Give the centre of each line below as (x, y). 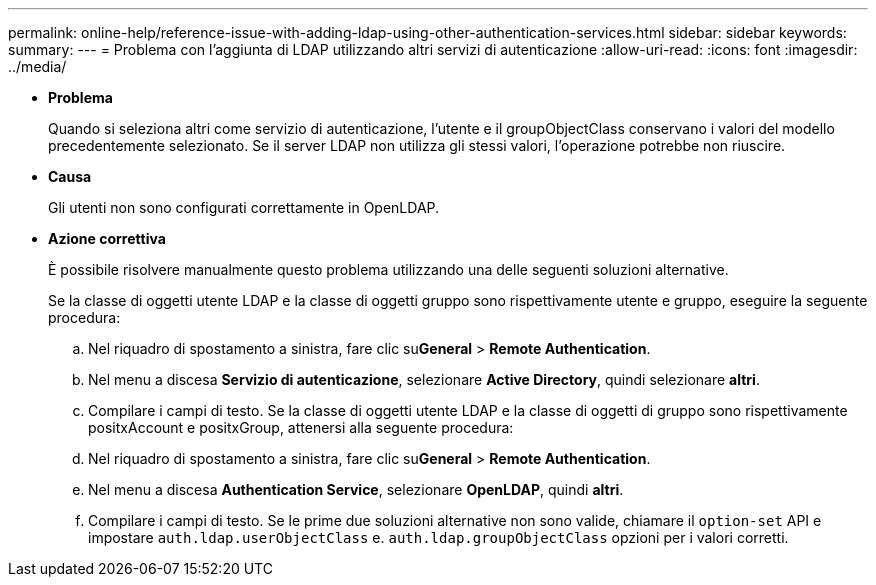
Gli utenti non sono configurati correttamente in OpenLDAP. (244, 207)
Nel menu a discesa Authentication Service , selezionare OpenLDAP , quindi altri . (356, 489)
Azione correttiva (107, 238)
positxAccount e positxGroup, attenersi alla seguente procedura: (301, 427)
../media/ (37, 66)
